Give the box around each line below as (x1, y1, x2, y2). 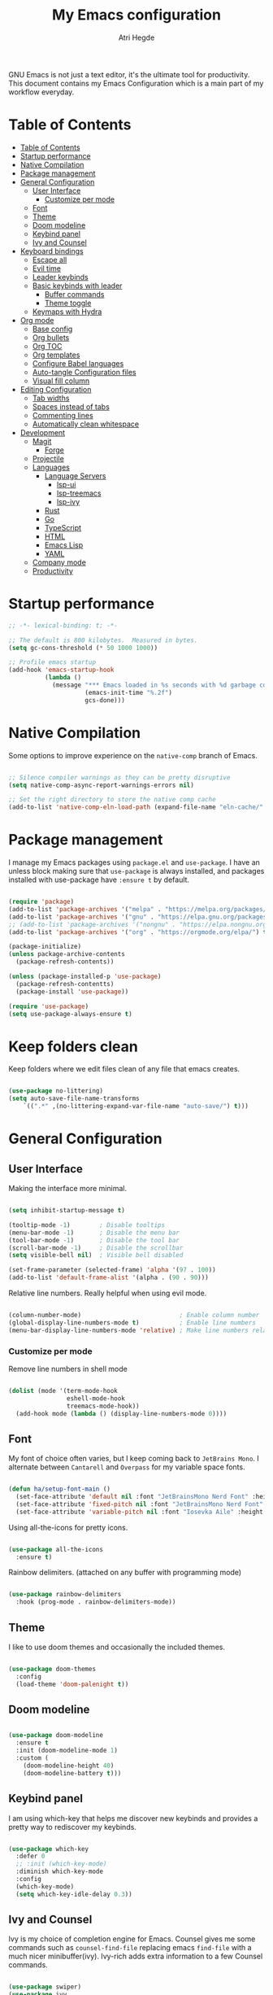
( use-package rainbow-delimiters (8, 1591, 122, 1599)
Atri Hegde (118, 33, 155, 42)
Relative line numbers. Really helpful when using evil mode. (8, 1288, 207, 1298)
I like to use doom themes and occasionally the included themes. (8, 1642, 226, 1652)
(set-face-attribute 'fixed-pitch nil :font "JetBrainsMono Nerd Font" (15, 1500, 264, 1508)
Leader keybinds (32, 272, 89, 282)
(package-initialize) (8, 942, 82, 951)
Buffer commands (44, 289, 105, 299)
